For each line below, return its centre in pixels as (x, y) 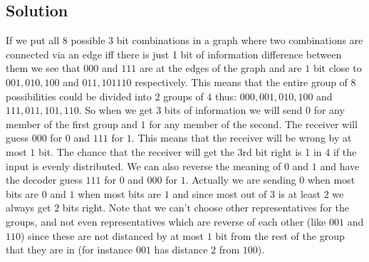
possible (88, 40)
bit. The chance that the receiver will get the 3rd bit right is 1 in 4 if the (197, 151)
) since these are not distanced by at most (112, 235)
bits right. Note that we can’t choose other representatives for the (206, 208)
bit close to (337, 68)
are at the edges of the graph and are (220, 68)
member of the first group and (72, 124)
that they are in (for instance (69, 250)
